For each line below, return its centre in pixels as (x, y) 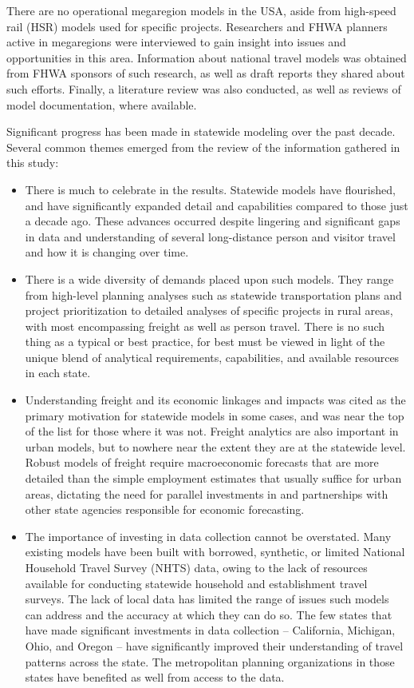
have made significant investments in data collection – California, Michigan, (210, 630)
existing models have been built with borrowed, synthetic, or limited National (215, 552)
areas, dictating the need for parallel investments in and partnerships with (207, 493)
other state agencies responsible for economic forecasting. (165, 509)
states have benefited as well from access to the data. (155, 677)
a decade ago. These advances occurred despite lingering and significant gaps (213, 221)
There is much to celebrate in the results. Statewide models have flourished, (210, 189)
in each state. (58, 373)
